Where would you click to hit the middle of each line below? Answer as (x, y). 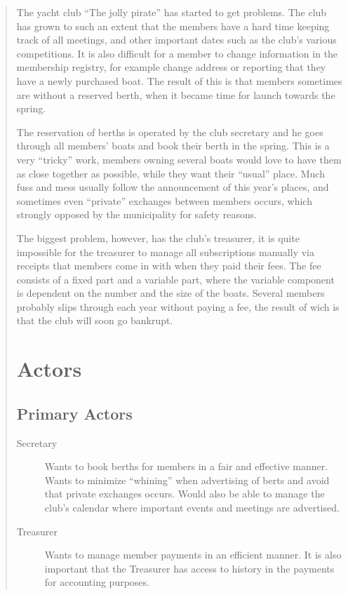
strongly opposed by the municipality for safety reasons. (137, 214)
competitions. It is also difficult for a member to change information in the (177, 53)
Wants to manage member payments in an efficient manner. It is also (193, 555)
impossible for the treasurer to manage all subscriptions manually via (165, 252)
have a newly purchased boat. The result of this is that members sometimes (179, 80)
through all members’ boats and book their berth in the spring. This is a (173, 146)
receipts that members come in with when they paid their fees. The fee (169, 266)
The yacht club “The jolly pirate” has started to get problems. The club (172, 12)
